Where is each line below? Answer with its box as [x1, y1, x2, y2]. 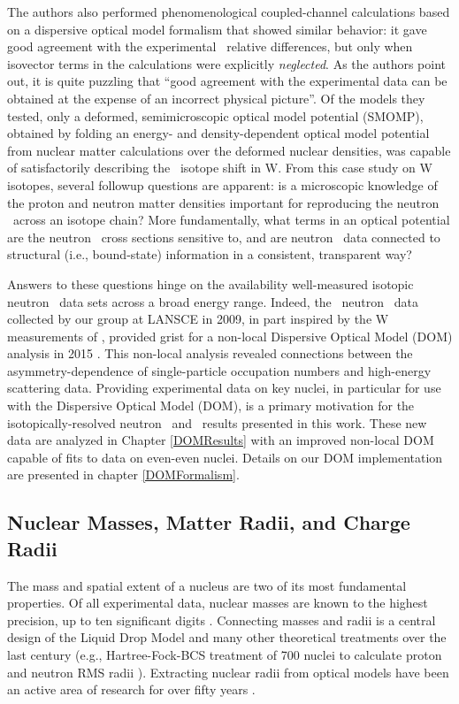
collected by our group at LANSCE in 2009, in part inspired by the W [7, 310, 389, 328]
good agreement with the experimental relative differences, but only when [7, 37, 413, 56]
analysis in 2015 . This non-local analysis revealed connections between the [7, 344, 413, 363]
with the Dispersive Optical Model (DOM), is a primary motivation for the [7, 396, 415, 415]
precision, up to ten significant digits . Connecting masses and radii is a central [7, 610, 436, 629]
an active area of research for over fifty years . [7, 680, 256, 699]
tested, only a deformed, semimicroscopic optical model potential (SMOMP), [7, 106, 424, 125]
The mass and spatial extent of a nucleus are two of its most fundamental [7, 576, 407, 594]
